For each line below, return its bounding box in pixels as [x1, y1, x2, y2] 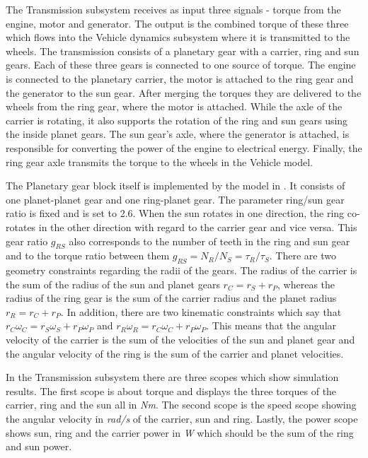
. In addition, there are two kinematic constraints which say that [60, 304, 342, 319]
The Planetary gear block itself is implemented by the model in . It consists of [6, 178, 345, 193]
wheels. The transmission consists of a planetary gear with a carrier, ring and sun [6, 43, 360, 58]
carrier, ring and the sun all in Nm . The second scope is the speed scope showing [6, 397, 357, 412]
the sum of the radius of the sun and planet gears [6, 276, 220, 291]
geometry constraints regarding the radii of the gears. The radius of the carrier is [6, 263, 357, 278]
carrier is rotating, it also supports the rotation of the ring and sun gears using [6, 112, 348, 127]
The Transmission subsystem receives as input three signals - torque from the [6, 2, 341, 16]
